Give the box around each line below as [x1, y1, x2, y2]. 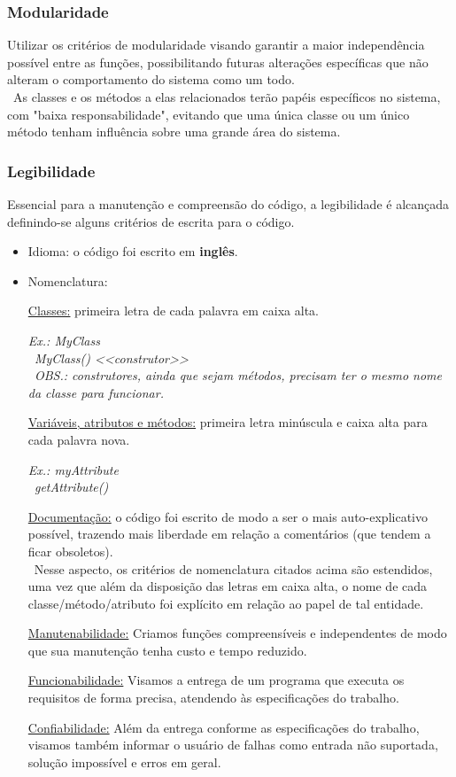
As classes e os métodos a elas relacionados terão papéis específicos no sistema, [12, 88, 441, 105]
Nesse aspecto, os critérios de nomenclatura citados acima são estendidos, [34, 559, 433, 578]
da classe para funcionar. [27, 383, 164, 401]
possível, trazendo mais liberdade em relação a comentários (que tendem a [27, 524, 431, 543]
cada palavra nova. [27, 430, 130, 448]
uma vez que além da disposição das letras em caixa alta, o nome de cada [27, 577, 428, 595]
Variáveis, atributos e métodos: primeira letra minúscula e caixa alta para [27, 413, 428, 431]
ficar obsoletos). [27, 541, 113, 560]
